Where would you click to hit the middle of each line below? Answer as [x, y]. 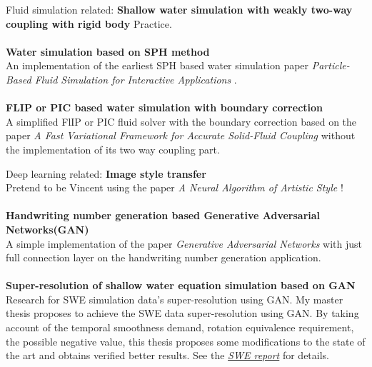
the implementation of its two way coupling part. [113, 149]
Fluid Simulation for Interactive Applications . [136, 79]
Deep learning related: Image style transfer [106, 173]
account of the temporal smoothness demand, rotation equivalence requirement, [180, 327]
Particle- [331, 65]
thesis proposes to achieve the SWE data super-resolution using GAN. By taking [182, 313]
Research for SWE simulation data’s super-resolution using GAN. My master [175, 299]
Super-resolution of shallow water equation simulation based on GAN [181, 285]
